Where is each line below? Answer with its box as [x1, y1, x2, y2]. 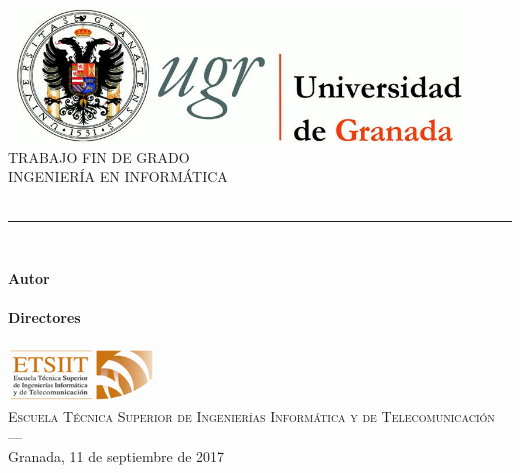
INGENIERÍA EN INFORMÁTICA [8, 166, 228, 187]
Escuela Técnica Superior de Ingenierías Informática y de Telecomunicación [8, 406, 495, 427]
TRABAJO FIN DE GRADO [8, 146, 190, 167]
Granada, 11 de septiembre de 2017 [8, 445, 225, 466]
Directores [8, 307, 81, 328]
